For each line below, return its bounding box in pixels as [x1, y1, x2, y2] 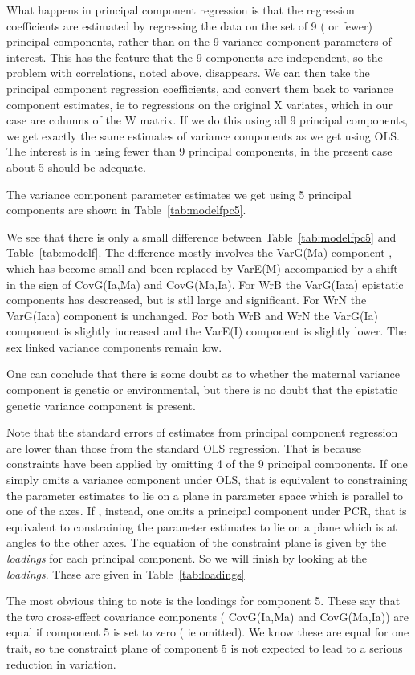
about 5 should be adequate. [6, 158, 146, 175]
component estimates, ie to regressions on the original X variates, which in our [6, 96, 393, 112]
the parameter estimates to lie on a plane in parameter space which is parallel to [6, 486, 403, 503]
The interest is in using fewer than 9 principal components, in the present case [6, 143, 393, 160]
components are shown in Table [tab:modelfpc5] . [6, 201, 246, 218]
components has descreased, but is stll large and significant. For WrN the [6, 291, 367, 308]
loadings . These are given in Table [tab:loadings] [6, 565, 245, 582]
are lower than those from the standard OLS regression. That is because [6, 439, 361, 456]
